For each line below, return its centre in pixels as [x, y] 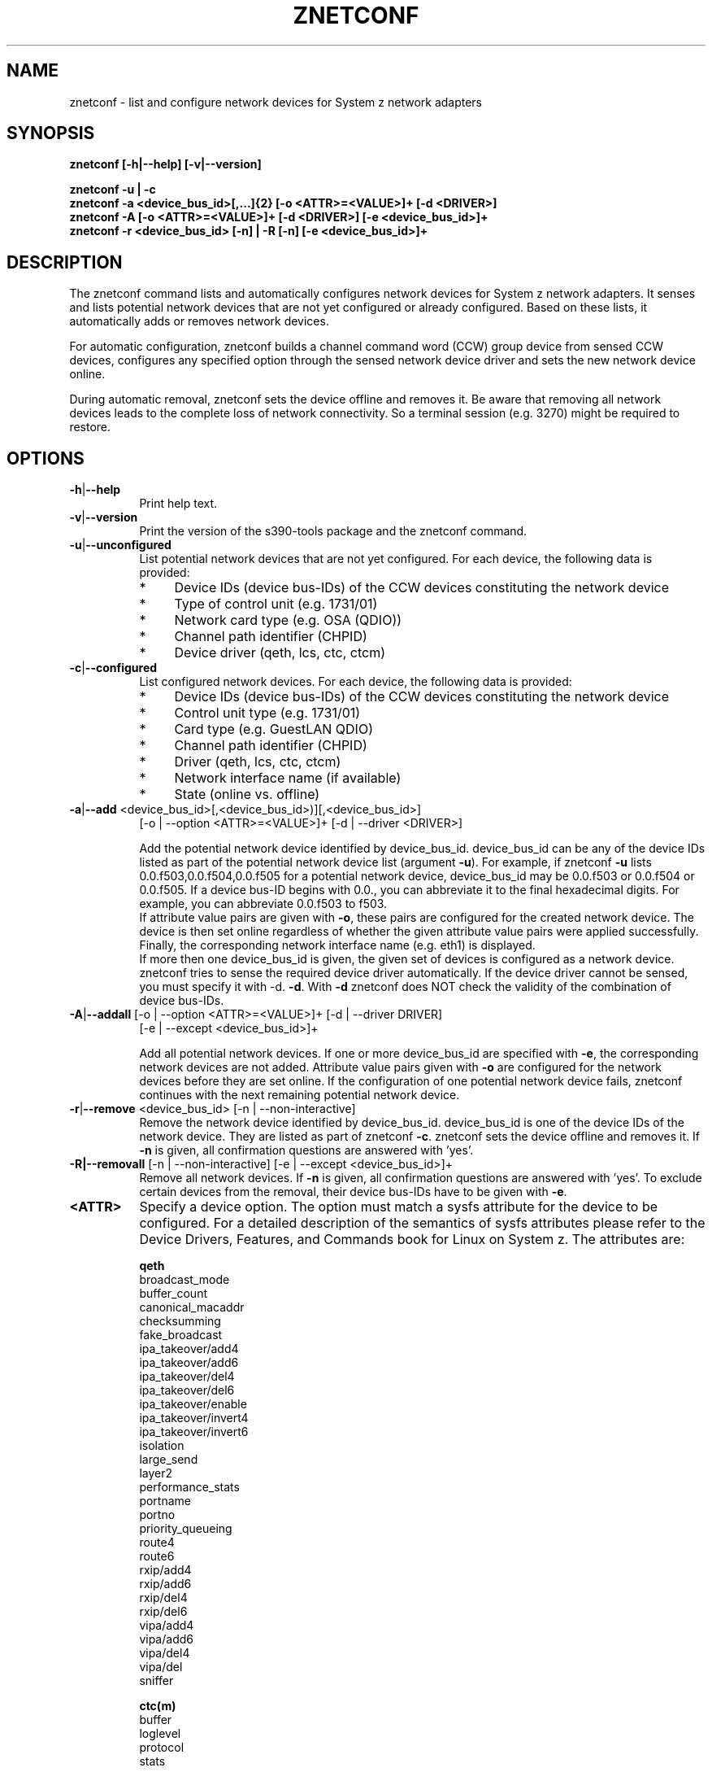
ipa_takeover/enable [193, 1404]
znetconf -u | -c [113, 190]
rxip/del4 [163, 1598]
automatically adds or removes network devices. [199, 321]
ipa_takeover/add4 [189, 1349]
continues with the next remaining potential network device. [300, 1095]
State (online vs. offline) [247, 794]
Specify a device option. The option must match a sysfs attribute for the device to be [399, 1207]
